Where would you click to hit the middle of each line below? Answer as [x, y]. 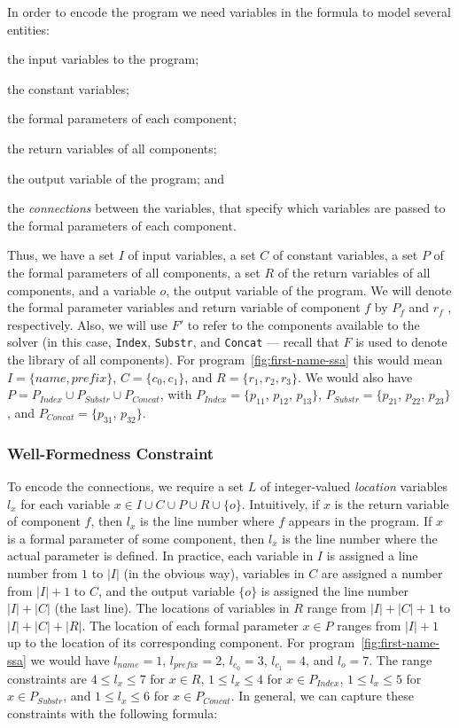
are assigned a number [382, 572]
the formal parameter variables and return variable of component [184, 307]
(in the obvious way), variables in [214, 572]
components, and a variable [82, 290]
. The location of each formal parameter [190, 625]
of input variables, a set [192, 255]
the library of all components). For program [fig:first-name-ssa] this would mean [225, 359]
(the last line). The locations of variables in [172, 608]
